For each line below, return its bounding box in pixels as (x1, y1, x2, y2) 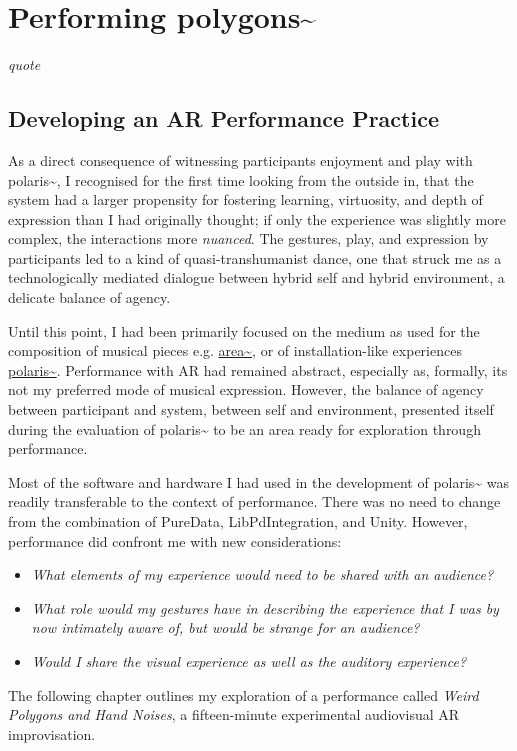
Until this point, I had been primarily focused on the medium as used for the (8, 320, 480, 341)
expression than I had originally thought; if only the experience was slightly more (8, 208, 506, 229)
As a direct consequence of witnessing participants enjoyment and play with (8, 149, 473, 170)
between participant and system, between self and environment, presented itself (8, 399, 494, 420)
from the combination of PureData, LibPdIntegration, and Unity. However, (8, 511, 468, 532)
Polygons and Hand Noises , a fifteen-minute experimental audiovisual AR (8, 704, 460, 725)
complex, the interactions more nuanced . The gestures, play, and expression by (8, 228, 489, 249)
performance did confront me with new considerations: (8, 530, 342, 551)
